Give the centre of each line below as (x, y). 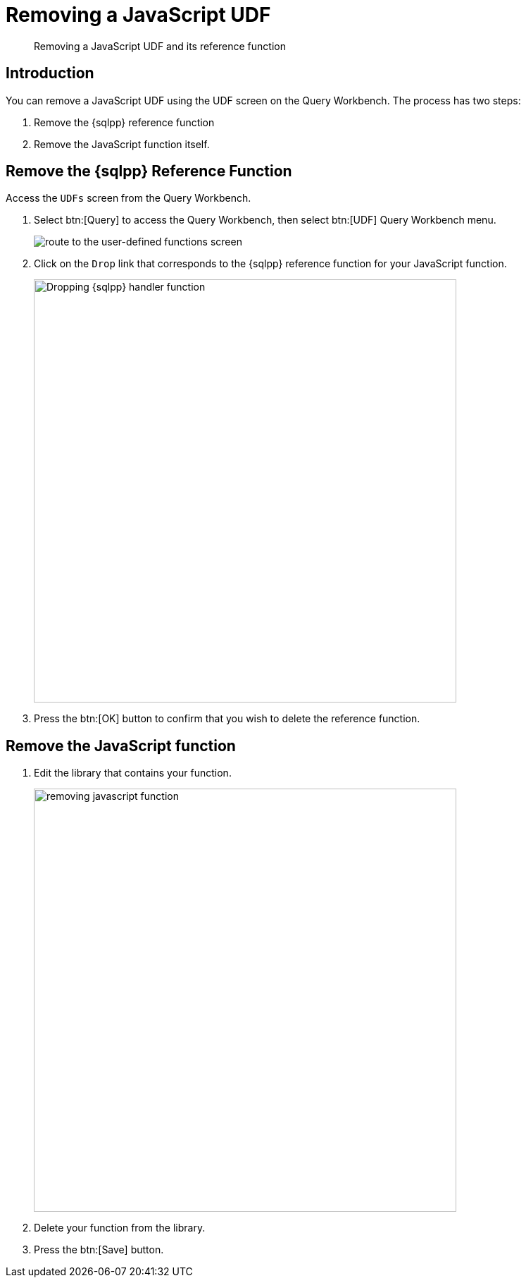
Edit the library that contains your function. (133, 773)
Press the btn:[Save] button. (99, 1250)
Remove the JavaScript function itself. (122, 144)
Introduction (50, 73)
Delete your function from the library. (120, 1228)
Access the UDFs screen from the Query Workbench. (129, 198)
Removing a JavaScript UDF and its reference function (160, 46)
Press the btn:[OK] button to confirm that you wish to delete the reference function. (227, 719)
